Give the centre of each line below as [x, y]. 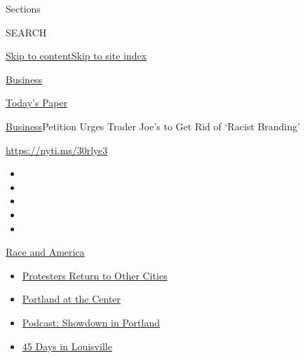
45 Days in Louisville [67, 346]
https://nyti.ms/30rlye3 [57, 150]
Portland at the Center [72, 299]
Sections [23, 8]
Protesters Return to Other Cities [95, 275]
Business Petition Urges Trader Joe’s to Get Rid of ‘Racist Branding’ [153, 126]
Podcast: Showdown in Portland [91, 322]
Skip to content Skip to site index [76, 56]
